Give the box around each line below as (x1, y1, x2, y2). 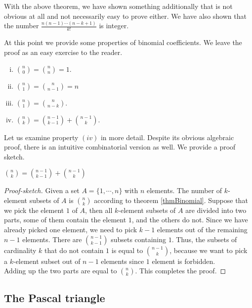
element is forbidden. (152, 256, 215, 266)
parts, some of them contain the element (4, 214, 126, 225)
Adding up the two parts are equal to (4, 265, 117, 276)
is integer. (99, 20, 129, 31)
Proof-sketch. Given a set (4, 185, 80, 196)
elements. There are (22, 234, 82, 244)
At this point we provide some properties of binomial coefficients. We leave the (4, 37, 242, 48)
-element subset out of (13, 256, 81, 266)
